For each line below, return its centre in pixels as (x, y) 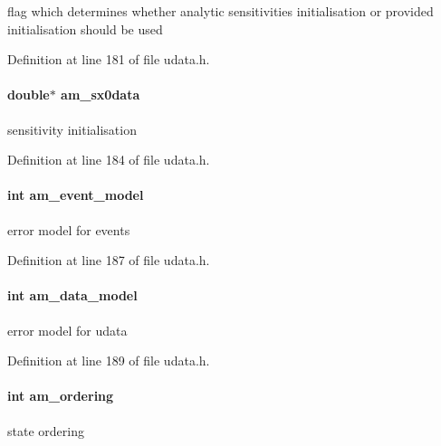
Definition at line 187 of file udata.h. (109, 260)
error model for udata (67, 330)
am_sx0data (101, 95)
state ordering (46, 430)
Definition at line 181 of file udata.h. (109, 59)
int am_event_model (76, 195)
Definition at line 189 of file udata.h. (109, 361)
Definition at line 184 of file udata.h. (109, 160)
